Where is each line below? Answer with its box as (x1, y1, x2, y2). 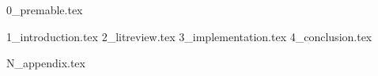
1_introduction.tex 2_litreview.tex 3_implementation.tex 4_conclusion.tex (6, 28, 372, 44)
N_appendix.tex (6, 55, 85, 71)
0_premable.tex (6, 2, 83, 17)
